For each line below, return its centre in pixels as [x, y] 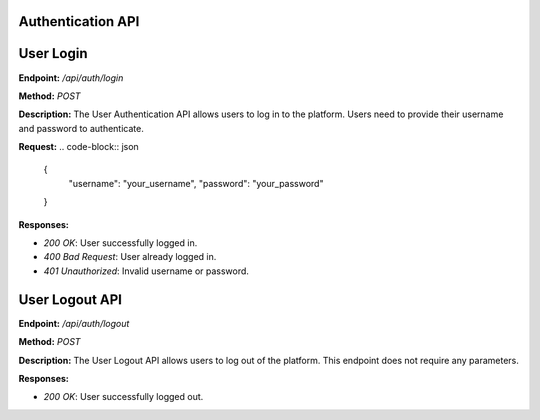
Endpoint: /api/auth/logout [74, 323]
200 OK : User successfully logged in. [120, 243]
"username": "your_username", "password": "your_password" [196, 183]
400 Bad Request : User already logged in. [130, 257]
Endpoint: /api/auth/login [71, 77]
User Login [53, 53]
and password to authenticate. [81, 128]
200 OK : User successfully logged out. [123, 397]
